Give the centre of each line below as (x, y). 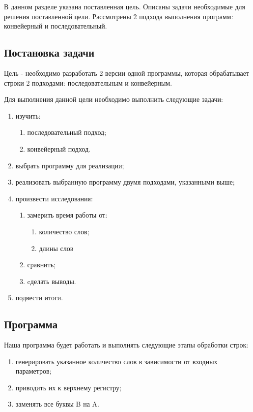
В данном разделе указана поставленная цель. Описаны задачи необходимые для (125, 6)
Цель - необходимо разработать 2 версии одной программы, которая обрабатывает (127, 73)
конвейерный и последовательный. (56, 26)
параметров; (33, 371)
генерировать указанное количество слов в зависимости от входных (116, 361)
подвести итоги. (39, 298)
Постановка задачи (49, 52)
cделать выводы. (52, 281)
